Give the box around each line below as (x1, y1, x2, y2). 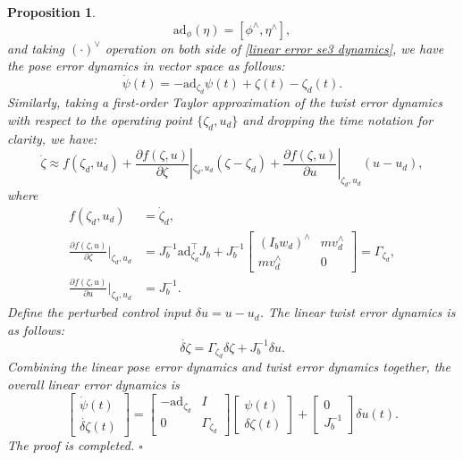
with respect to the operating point (7, 111, 193, 129)
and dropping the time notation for (242, 111, 434, 129)
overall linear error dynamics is (7, 374, 180, 393)
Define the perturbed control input (7, 303, 191, 322)
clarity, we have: (7, 129, 97, 147)
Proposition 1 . (7, 3, 96, 21)
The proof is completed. (7, 435, 135, 454)
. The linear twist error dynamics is (259, 303, 456, 322)
